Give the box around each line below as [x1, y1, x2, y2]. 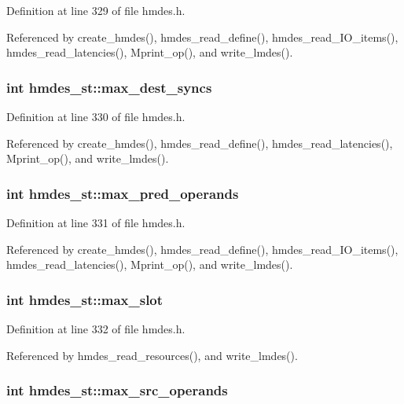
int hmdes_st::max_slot [6, 289, 163, 309]
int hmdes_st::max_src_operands [6, 380, 228, 400]
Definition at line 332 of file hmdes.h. [6, 321, 185, 336]
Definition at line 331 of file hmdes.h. [6, 215, 185, 230]
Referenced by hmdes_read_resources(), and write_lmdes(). [6, 347, 298, 363]
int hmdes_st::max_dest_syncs [6, 77, 212, 97]
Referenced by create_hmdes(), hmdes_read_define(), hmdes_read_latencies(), [6, 134, 393, 151]
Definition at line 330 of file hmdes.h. [6, 108, 185, 124]
